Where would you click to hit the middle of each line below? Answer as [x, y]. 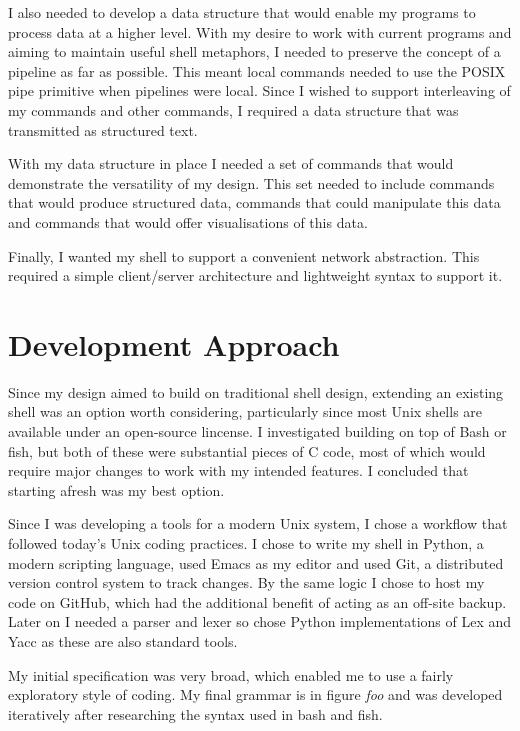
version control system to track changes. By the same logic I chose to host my [246, 582]
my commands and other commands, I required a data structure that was [233, 109]
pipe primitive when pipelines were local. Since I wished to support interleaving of [259, 90]
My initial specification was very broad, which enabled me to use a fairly [231, 674]
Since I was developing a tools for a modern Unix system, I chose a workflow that [258, 523]
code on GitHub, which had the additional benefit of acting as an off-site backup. [257, 601]
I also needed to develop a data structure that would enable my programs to [242, 12]
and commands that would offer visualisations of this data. [188, 221]
